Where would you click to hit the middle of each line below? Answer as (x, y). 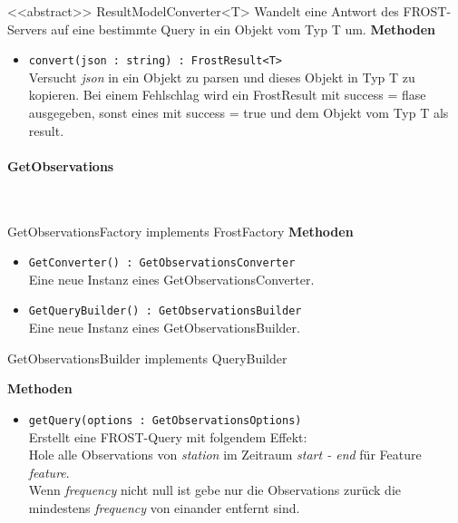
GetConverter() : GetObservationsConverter (162, 263)
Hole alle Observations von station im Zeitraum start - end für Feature (225, 455)
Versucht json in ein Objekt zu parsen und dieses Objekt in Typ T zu (222, 77)
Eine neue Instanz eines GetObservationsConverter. (171, 279)
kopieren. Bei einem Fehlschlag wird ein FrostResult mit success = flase (227, 95)
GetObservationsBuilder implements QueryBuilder (147, 358)
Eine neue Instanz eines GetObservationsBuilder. (164, 328)
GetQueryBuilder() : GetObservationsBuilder (165, 311)
